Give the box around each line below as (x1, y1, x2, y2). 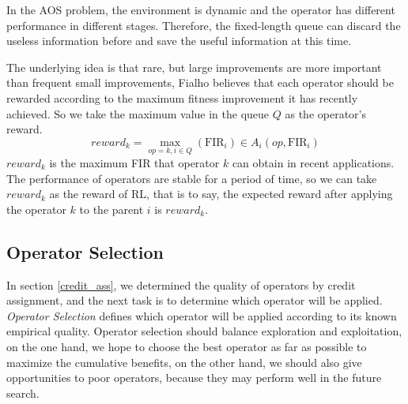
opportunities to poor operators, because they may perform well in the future (6, 369, 382, 386)
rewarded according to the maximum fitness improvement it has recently (6, 89, 358, 106)
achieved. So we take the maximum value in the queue (6, 105, 270, 122)
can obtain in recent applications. (232, 154, 395, 170)
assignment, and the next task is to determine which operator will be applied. (6, 292, 383, 309)
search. (6, 384, 40, 401)
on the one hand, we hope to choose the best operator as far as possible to (6, 338, 367, 354)
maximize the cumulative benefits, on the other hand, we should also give (6, 353, 362, 370)
